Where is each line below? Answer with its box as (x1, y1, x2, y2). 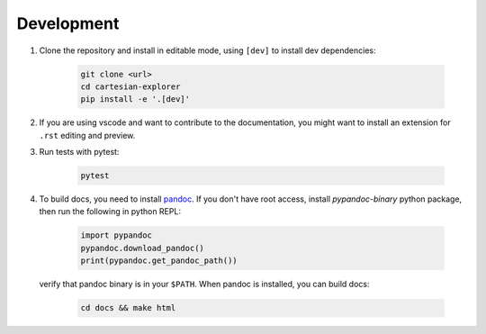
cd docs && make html (80, 302, 176, 313)
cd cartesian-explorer (80, 81, 181, 92)
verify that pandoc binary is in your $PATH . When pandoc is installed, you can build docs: (39, 279, 370, 290)
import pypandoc (80, 230, 153, 240)
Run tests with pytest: (39, 147, 120, 158)
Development (16, 14, 120, 33)
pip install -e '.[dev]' (80, 95, 191, 104)
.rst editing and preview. (39, 130, 136, 140)
